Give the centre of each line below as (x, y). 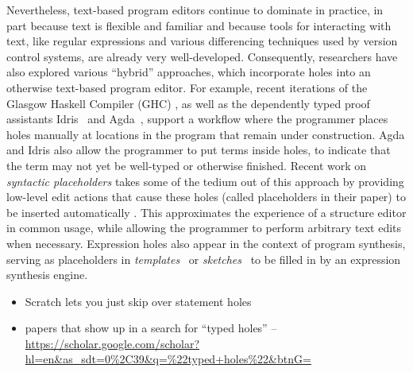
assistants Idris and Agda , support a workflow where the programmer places (197, 119)
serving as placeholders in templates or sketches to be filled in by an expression (204, 259)
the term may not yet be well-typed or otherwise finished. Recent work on (187, 165)
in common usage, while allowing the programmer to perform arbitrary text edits (204, 228)
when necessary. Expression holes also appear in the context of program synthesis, (206, 243)
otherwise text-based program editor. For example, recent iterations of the (187, 87)
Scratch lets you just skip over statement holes (138, 301)
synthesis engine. (47, 275)
